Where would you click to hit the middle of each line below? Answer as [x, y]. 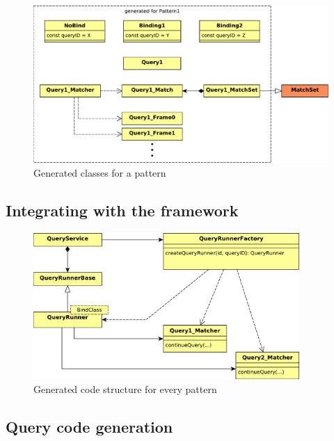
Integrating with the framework [122, 210]
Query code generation [89, 426]
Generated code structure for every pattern [125, 389]
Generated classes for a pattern [100, 173]
